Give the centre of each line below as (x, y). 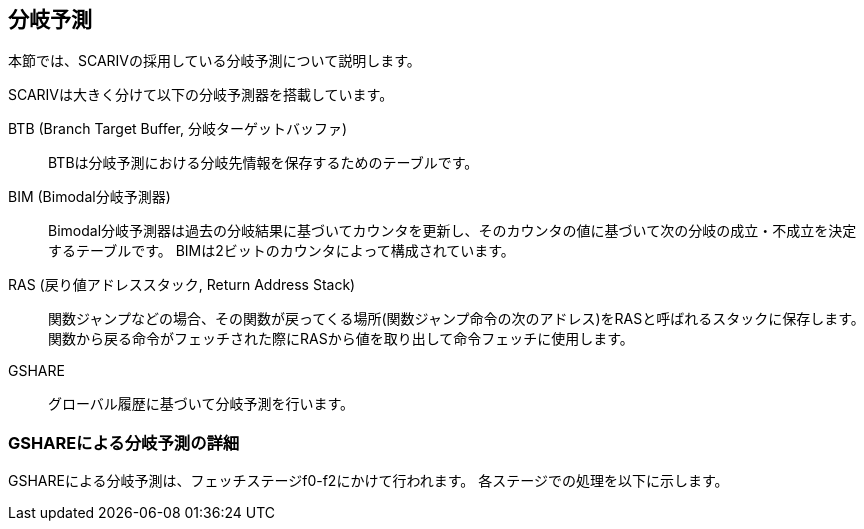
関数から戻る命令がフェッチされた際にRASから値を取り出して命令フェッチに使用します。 (341, 339)
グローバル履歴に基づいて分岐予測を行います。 (201, 404)
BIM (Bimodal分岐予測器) (89, 197)
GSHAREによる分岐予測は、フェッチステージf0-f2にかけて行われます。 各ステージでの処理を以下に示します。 (368, 481)
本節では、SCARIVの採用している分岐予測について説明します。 (214, 61)
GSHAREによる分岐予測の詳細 (124, 442)
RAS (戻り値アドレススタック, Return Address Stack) (182, 285)
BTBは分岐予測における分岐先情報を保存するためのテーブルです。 (263, 163)
